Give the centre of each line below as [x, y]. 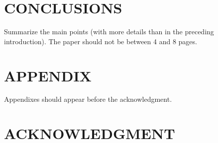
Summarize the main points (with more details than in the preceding [109, 32]
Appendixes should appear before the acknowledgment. [88, 99]
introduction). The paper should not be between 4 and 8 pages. [101, 41]
